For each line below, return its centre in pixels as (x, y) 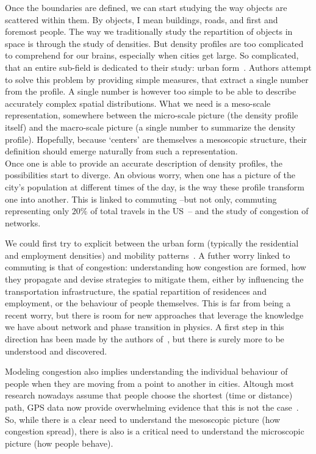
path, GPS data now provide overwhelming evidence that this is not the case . (152, 407)
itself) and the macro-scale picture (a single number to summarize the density (150, 127)
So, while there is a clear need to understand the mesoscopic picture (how (143, 419)
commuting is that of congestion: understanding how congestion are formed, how (156, 267)
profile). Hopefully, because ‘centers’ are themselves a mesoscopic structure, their (156, 139)
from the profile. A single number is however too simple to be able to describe (151, 91)
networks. (23, 222)
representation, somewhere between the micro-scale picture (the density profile (152, 115)
